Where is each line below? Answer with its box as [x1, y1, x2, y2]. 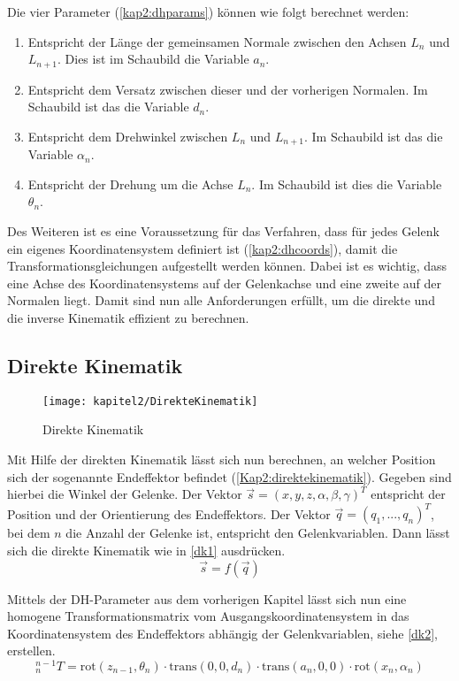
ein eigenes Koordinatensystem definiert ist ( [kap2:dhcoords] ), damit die [7, 239, 398, 257]
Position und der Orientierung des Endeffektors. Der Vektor [7, 504, 331, 523]
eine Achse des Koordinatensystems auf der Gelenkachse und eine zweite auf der [7, 273, 442, 292]
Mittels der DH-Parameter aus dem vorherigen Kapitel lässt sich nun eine [7, 589, 407, 608]
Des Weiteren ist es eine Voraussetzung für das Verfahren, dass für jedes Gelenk [7, 222, 440, 241]
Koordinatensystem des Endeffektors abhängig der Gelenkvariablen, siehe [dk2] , [7, 624, 438, 642]
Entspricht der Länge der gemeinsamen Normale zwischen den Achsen [27, 32, 407, 50]
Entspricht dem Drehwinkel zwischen [27, 126, 228, 145]
